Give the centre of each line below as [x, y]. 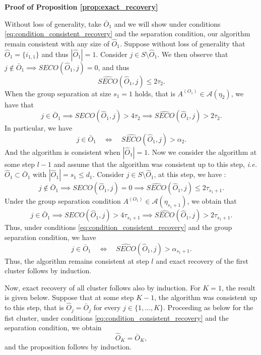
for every [107, 307]
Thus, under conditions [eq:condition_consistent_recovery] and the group [118, 227]
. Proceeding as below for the [208, 307]
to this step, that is [34, 307]
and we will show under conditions [167, 23]
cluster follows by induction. [48, 271]
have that [19, 104]
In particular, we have [39, 128]
